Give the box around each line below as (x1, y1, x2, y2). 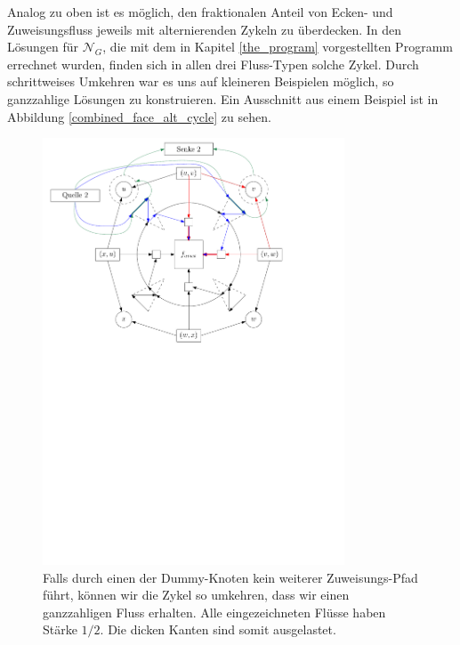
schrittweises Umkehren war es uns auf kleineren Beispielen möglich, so (7, 72, 394, 91)
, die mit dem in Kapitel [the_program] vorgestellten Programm (102, 37, 453, 56)
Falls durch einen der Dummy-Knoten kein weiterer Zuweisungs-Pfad (43, 568, 418, 586)
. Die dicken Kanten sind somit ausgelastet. (100, 620, 336, 639)
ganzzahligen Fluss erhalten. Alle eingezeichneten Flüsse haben (43, 602, 386, 621)
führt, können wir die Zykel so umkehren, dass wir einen (43, 585, 350, 604)
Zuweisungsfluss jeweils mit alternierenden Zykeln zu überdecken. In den (7, 20, 402, 38)
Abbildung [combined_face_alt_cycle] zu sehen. (7, 107, 271, 125)
